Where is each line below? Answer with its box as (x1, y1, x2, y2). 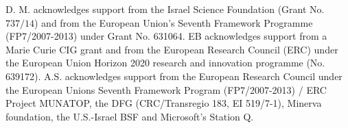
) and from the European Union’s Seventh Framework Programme (34, 15, 313, 29)
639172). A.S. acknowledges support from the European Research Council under (5, 68, 343, 83)
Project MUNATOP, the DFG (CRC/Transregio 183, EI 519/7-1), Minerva (5, 96, 322, 110)
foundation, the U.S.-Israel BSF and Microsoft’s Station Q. (5, 109, 254, 123)
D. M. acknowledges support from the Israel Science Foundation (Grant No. (5, 2, 325, 16)
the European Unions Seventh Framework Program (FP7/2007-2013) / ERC (5, 82, 327, 97)
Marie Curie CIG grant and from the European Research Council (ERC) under (5, 42, 338, 56)
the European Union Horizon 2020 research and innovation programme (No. (5, 55, 325, 70)
